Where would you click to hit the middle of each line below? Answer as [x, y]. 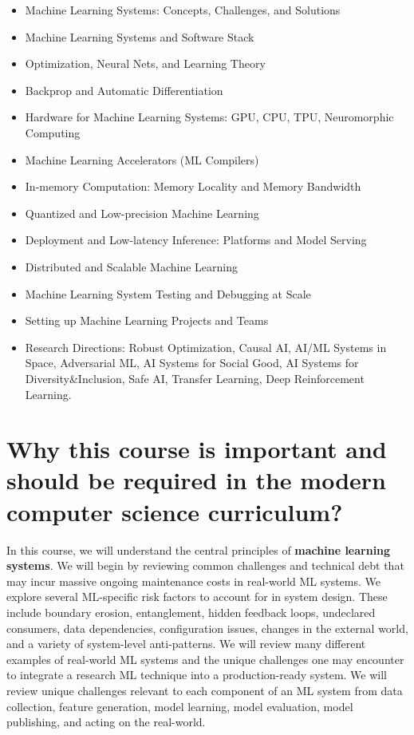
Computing [53, 132]
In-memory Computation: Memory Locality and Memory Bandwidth [193, 186]
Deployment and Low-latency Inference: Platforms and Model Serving [196, 240]
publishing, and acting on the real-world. [106, 722]
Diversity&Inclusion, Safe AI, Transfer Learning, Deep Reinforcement [195, 378]
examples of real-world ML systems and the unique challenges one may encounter [205, 659]
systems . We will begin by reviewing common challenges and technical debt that [205, 565]
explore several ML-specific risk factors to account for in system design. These [197, 597]
